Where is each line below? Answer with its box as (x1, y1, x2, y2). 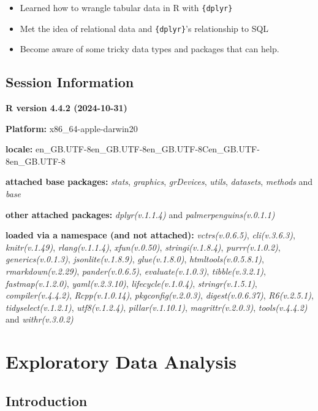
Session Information (6, 72, 134, 92)
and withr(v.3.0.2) (6, 313, 74, 326)
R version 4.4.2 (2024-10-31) (6, 101, 127, 114)
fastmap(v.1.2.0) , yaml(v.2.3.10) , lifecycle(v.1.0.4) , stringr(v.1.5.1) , (6, 276, 257, 289)
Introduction (6, 391, 88, 410)
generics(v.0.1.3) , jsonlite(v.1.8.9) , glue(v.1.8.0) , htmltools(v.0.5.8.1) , (6, 252, 264, 265)
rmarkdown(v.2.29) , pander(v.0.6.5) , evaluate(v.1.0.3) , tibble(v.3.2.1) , (6, 265, 266, 278)
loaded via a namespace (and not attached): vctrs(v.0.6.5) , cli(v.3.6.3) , (6, 229, 295, 241)
